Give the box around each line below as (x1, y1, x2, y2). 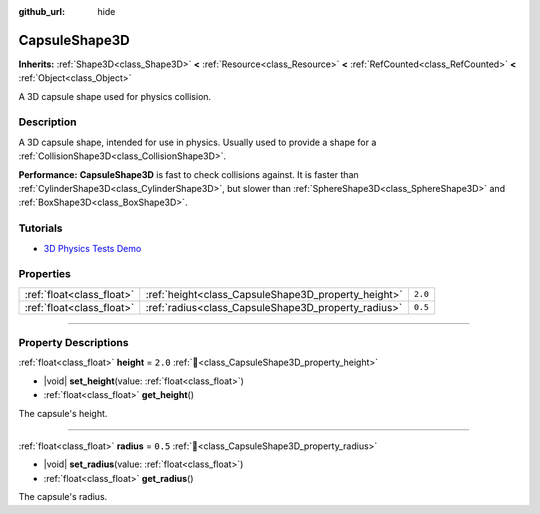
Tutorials (18, 221, 64, 235)
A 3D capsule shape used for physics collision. (18, 90, 212, 102)
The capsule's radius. (18, 491, 108, 503)
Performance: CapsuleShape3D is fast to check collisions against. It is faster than (18, 168, 359, 180)
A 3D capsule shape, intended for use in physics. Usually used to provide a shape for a (18, 136, 377, 148)
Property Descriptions (18, 336, 129, 350)
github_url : (18, 6, 65, 17)
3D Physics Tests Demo (43, 242, 142, 254)
